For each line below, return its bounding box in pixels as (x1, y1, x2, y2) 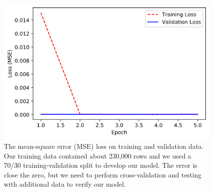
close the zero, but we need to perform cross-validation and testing (4, 169, 201, 179)
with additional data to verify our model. (4, 179, 126, 189)
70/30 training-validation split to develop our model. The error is (4, 160, 198, 170)
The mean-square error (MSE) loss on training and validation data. (4, 141, 204, 151)
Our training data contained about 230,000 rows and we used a (4, 150, 191, 160)
